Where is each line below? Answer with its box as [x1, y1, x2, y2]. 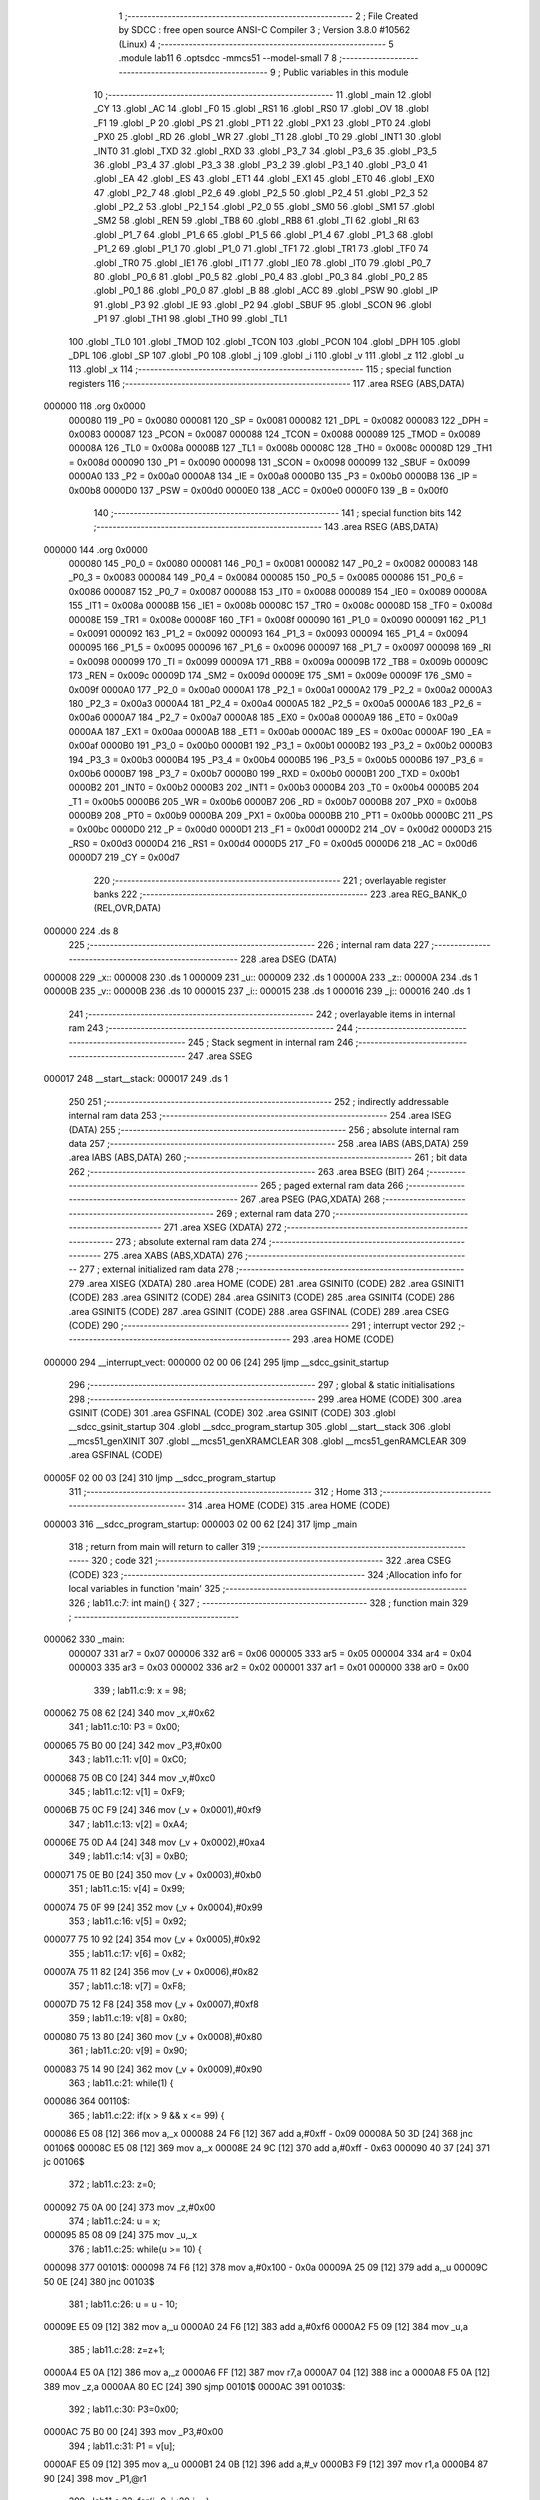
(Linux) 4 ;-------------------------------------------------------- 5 [118, 38, 394, 50]
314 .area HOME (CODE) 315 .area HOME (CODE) [187, 1500, 391, 1512]
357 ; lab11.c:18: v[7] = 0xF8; [68, 1980, 186, 1992]
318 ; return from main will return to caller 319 [68, 1541, 256, 1553]
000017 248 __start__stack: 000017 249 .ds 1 [43, 1073, 229, 1085]
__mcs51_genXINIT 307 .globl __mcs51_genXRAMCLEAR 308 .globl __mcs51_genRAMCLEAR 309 [68, 1435, 467, 1447]
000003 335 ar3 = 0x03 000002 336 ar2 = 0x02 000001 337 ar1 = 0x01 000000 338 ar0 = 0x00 [68, 1661, 470, 1674]
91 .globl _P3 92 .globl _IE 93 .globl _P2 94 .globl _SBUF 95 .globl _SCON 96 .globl [93, 298, 432, 310]
